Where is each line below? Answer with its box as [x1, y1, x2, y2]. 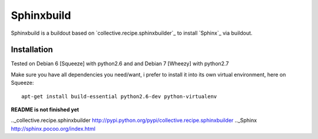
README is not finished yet [11, 106, 79, 113]
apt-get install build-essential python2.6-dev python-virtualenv [21, 93, 217, 100]
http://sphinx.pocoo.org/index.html [11, 125, 95, 132]
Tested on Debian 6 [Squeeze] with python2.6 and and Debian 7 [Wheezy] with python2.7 [11, 60, 229, 67]
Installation [11, 45, 53, 55]
